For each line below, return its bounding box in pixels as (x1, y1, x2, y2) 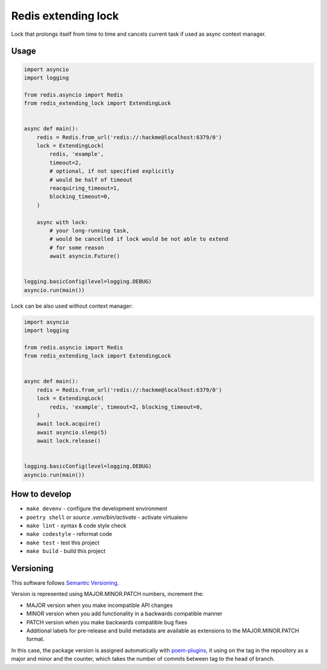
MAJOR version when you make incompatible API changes (26, 601, 173, 609)
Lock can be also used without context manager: (11, 302, 133, 310)
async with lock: (36, 218, 88, 226)
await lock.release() (36, 438, 101, 444)
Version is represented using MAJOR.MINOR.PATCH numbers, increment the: (11, 590, 204, 598)
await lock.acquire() (36, 421, 101, 427)
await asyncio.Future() (49, 252, 121, 260)
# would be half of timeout (49, 176, 133, 183)
